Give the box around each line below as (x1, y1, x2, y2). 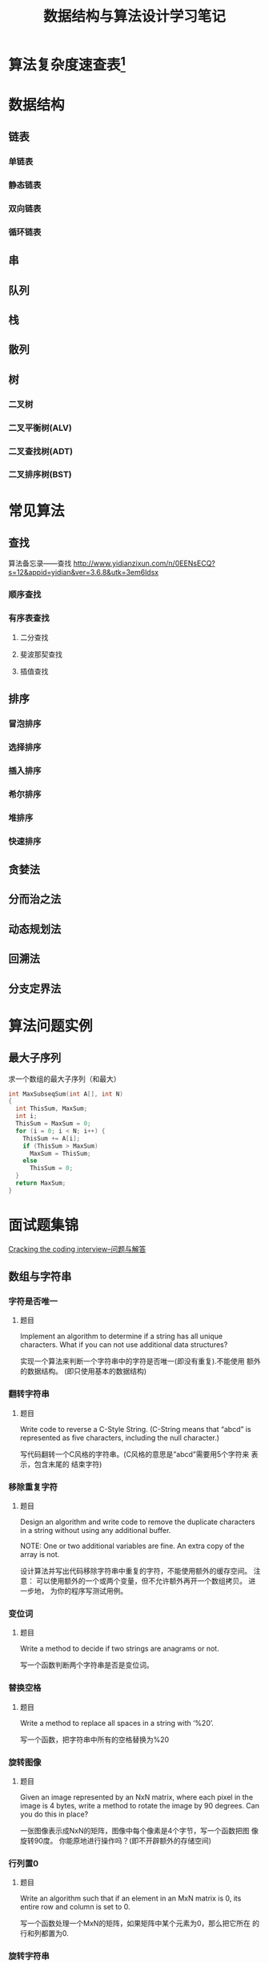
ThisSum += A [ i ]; (22, 1134, 81, 1142)
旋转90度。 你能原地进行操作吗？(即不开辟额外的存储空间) (19, 1836, 212, 1845)
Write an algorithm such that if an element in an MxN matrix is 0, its (19, 1893, 242, 1903)
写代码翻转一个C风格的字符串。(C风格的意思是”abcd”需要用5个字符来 (19, 1449, 250, 1458)
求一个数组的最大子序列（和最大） (8, 1074, 121, 1084)
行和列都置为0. (19, 1929, 70, 1938)
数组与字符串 (8, 1270, 72, 1284)
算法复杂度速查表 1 (8, 53, 126, 74)
